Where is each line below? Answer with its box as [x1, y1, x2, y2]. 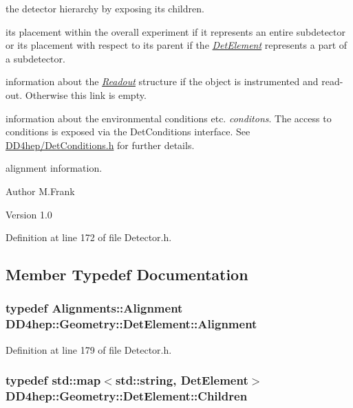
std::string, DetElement [115, 372, 248, 389]
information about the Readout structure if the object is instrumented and [6, 74, 319, 89]
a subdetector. [6, 51, 65, 65]
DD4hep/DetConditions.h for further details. [6, 137, 195, 152]
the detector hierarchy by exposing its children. [6, 1, 204, 15]
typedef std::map [6, 372, 101, 389]
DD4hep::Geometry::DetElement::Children [6, 387, 248, 405]
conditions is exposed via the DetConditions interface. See [6, 124, 250, 139]
